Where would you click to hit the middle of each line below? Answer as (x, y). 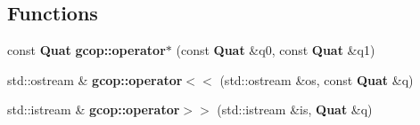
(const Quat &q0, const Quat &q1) (276, 50)
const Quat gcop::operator (86, 50)
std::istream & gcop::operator (94, 109)
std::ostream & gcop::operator (95, 79)
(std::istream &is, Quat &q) (295, 109)
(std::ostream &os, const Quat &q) (317, 79)
